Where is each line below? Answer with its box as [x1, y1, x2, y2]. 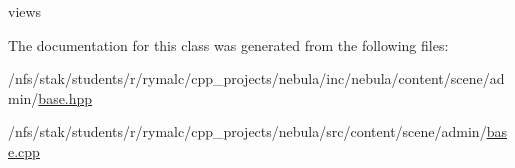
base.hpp [38, 87, 93, 108]
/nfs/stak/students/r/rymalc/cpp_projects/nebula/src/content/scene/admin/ [8, 121, 487, 142]
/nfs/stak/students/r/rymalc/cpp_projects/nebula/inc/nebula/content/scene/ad [8, 68, 505, 89]
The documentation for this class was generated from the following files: [8, 34, 449, 55]
